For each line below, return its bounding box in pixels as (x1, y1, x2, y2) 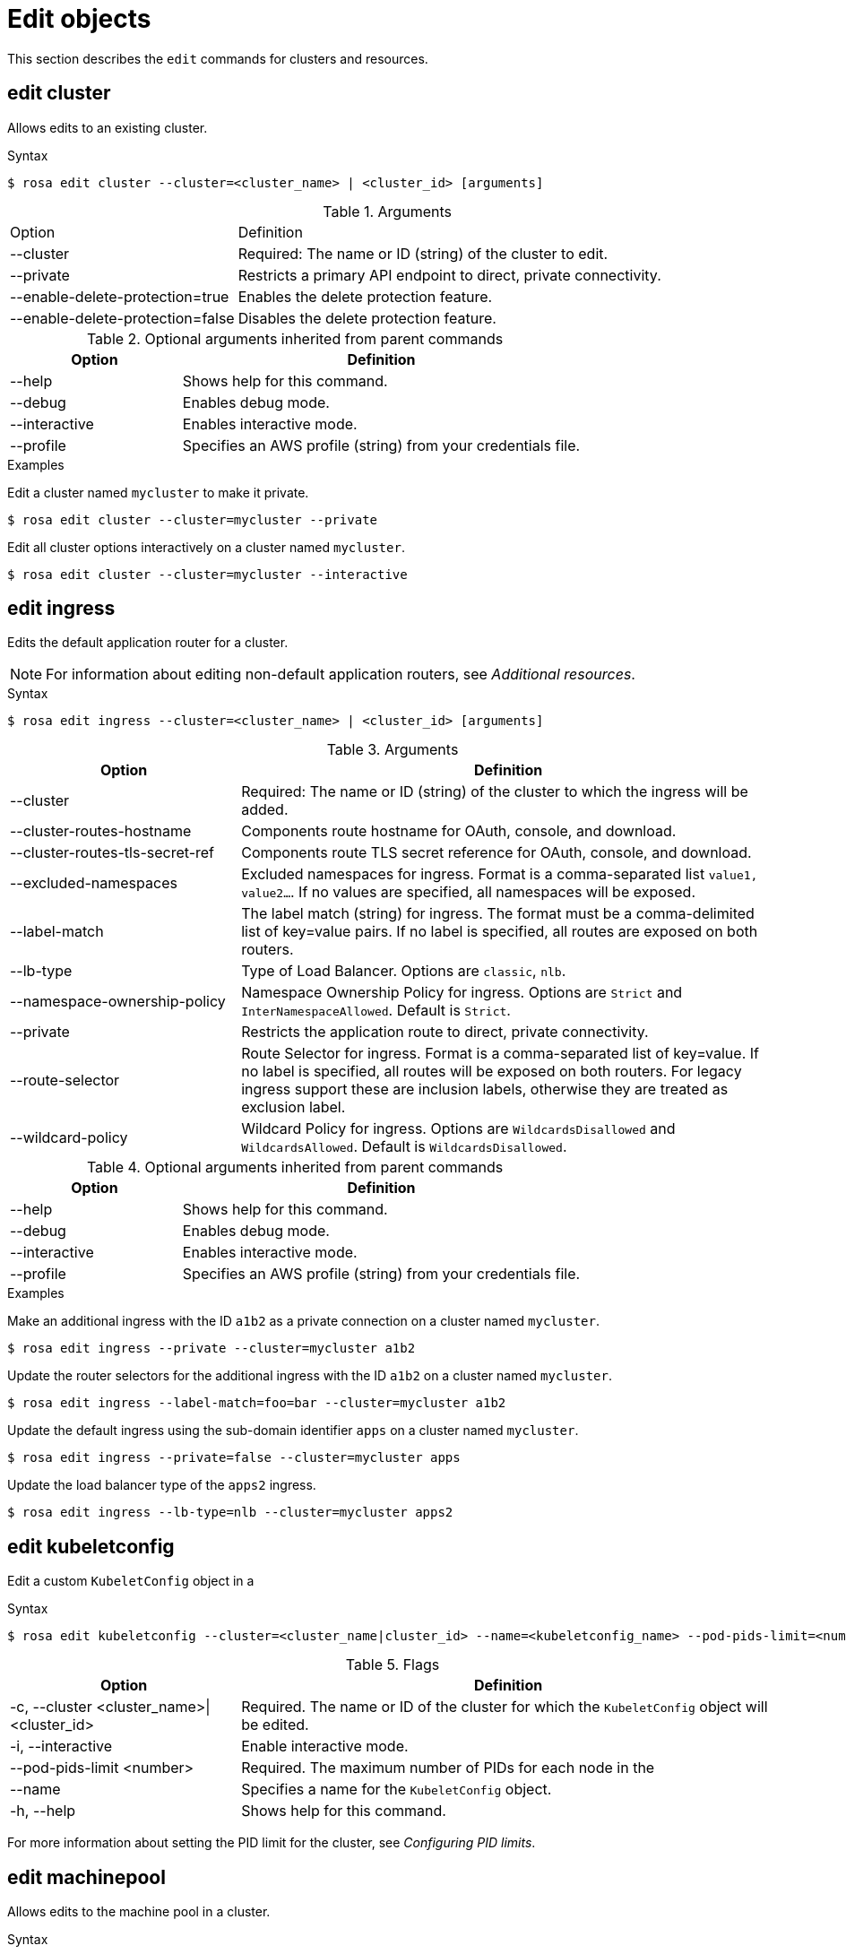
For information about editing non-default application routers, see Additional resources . (46, 665, 635, 684)
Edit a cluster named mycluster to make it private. (7, 484, 309, 500)
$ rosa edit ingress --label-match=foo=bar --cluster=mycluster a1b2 (7, 1396, 506, 1411)
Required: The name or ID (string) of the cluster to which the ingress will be (241, 782, 748, 801)
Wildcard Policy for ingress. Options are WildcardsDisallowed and (241, 1120, 676, 1138)
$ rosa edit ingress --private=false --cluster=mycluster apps (7, 1450, 461, 1465)
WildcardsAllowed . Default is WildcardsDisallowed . (241, 1137, 567, 1156)
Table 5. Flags (345, 1656, 440, 1674)
